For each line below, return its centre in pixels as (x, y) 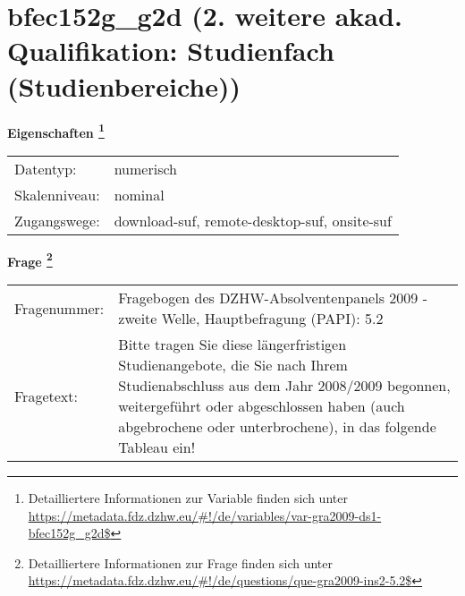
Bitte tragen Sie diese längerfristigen (232, 344)
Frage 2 (30, 260)
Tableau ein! (157, 447)
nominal (139, 194)
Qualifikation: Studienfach (171, 51)
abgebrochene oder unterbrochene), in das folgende (277, 426)
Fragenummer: (59, 308)
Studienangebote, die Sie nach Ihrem (233, 365)
